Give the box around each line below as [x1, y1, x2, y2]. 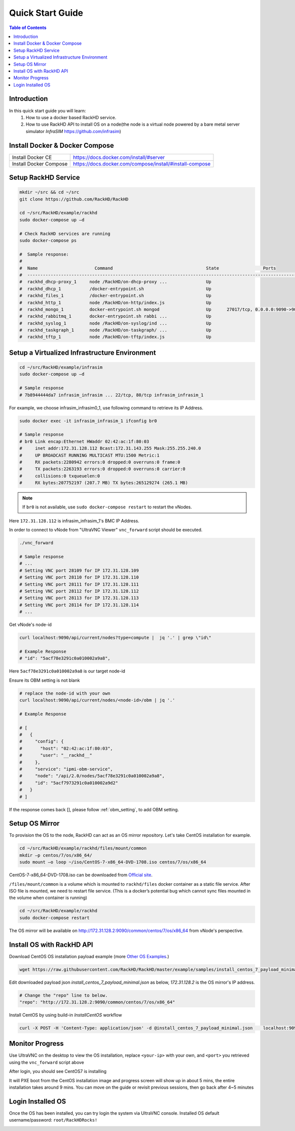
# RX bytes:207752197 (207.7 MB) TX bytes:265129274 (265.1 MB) [19, 480, 188, 486]
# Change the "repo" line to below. [19, 993, 108, 998]
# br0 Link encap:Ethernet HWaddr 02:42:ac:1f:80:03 [19, 438, 149, 444]
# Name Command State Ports [19, 265, 276, 271]
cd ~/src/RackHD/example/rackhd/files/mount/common [19, 845, 147, 851]
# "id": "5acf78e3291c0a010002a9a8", [19, 656, 111, 661]
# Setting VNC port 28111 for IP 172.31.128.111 [19, 581, 139, 587]
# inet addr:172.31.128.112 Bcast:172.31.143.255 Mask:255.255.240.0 [19, 446, 201, 451]
